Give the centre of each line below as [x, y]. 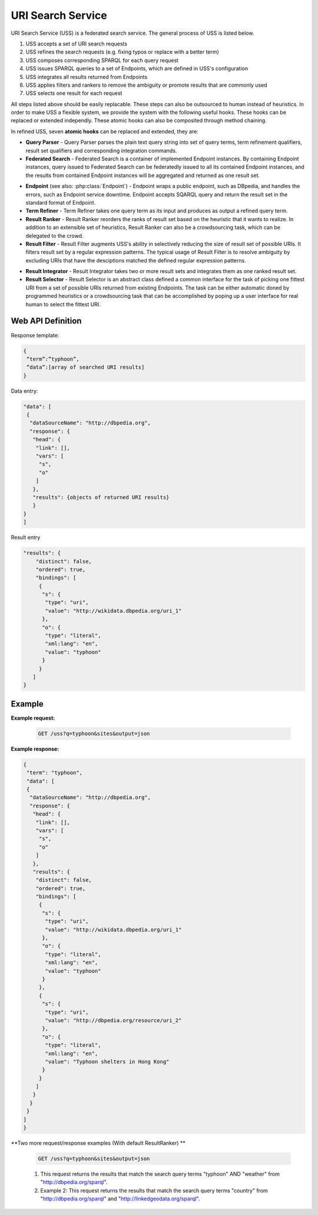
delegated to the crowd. [54, 235]
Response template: [35, 335]
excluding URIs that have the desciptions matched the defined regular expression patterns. [136, 260]
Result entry [26, 537]
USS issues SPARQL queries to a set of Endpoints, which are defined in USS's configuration [137, 68]
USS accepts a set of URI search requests [77, 44]
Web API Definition [46, 321]
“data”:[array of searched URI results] [86, 367]
